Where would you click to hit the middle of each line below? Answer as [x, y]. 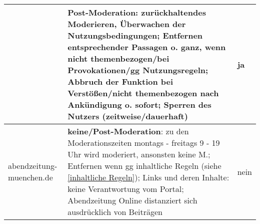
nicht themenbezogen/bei [118, 58]
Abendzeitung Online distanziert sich [132, 200]
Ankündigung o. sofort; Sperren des [139, 104]
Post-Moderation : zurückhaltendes [137, 12]
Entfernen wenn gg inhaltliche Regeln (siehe [144, 166]
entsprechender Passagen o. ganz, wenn [147, 47]
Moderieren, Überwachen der [127, 24]
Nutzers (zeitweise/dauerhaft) [128, 116]
